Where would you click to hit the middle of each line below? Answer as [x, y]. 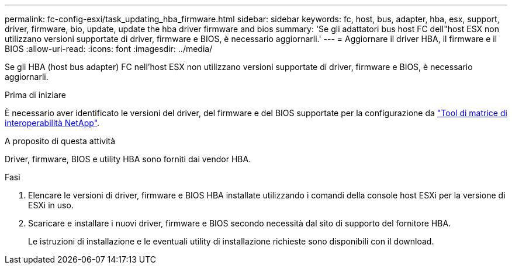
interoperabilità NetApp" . [52, 123]
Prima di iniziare [35, 95]
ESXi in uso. [51, 205]
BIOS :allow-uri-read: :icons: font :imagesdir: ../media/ [109, 49]
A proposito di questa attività [60, 141]
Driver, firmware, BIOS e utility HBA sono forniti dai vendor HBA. [128, 159]
